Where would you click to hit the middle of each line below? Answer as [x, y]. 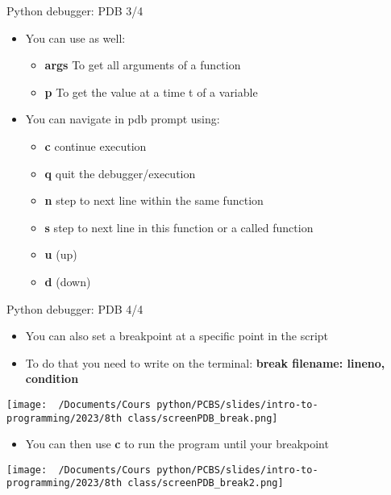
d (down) [68, 281]
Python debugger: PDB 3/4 [75, 10]
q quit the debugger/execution [120, 173]
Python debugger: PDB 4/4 [75, 308]
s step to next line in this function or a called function [179, 227]
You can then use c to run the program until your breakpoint [177, 444]
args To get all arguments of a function [143, 65]
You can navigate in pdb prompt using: [123, 119]
